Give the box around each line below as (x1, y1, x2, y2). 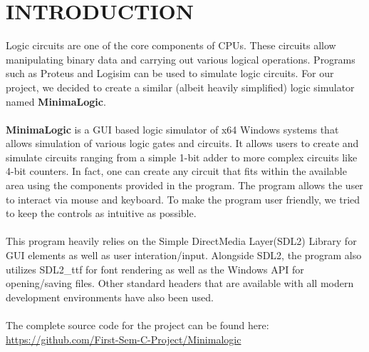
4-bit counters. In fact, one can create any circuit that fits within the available (6, 164, 347, 178)
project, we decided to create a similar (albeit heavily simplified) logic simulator (6, 79, 355, 94)
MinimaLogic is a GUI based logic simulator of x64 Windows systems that (6, 121, 339, 136)
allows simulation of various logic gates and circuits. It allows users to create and (6, 136, 359, 151)
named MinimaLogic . (6, 94, 106, 109)
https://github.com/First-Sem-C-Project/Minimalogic (6, 331, 241, 346)
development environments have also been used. (6, 289, 214, 304)
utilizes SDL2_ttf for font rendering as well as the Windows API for (6, 261, 304, 276)
